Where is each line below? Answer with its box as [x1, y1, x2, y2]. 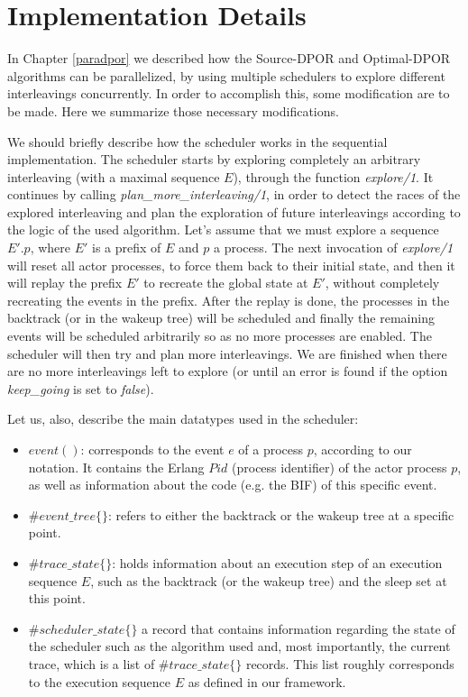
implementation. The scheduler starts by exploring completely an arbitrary [7, 150, 421, 169]
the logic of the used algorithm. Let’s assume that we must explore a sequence [7, 220, 439, 239]
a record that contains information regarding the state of [142, 619, 455, 637]
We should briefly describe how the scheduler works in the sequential [7, 132, 388, 151]
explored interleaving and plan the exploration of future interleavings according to [7, 202, 461, 221]
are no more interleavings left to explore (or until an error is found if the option [7, 362, 448, 381]
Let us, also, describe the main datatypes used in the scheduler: [7, 409, 359, 428]
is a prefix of [92, 238, 161, 257]
